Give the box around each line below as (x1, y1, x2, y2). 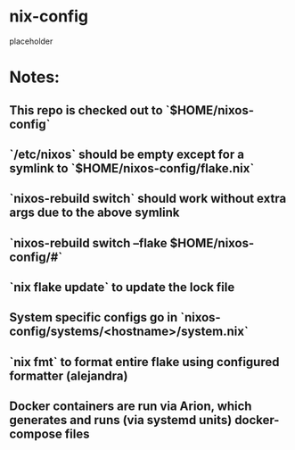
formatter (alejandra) (9, 368, 128, 383)
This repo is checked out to (9, 103, 163, 118)
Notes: (9, 67, 61, 87)
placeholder (9, 36, 53, 46)
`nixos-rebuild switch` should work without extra (9, 191, 287, 206)
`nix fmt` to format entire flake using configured (9, 354, 280, 370)
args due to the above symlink (9, 205, 180, 221)
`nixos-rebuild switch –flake (9, 235, 168, 251)
